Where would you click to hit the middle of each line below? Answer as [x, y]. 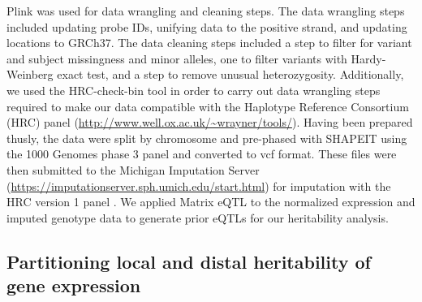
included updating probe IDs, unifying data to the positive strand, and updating [207, 26]
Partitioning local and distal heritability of [189, 261]
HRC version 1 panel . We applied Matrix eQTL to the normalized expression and [211, 202]
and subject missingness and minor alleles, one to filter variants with [177, 58]
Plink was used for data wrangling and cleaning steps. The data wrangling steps [206, 11]
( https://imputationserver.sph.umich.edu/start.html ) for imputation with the [199, 186]
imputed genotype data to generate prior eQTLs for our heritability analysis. [198, 217]
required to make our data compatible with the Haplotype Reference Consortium [208, 106]
